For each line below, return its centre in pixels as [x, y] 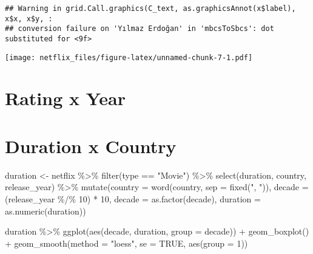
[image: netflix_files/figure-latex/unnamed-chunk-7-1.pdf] [129, 57]
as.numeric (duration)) [45, 211]
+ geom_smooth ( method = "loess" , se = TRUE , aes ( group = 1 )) [126, 243]
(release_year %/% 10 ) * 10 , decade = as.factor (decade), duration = [133, 198]
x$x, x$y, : [29, 19]
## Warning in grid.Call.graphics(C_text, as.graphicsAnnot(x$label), [150, 9]
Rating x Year [66, 98]
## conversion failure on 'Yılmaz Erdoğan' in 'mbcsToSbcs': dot [140, 29]
